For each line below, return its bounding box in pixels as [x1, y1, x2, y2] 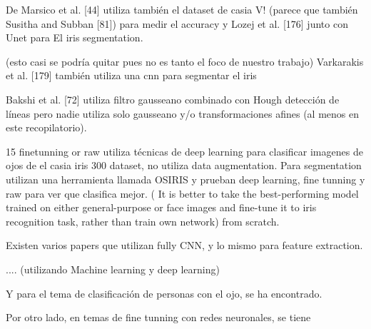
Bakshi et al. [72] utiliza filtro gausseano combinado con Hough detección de [6, 91, 340, 106]
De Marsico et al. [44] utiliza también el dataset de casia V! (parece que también [6, 2, 358, 16]
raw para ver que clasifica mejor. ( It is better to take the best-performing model [6, 186, 359, 201]
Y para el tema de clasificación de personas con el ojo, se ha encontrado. [6, 285, 322, 300]
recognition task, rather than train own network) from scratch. [6, 213, 280, 228]
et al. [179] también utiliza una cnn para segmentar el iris [6, 68, 257, 83]
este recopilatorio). [6, 120, 87, 135]
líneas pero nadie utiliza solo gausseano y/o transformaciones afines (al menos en [6, 106, 359, 121]
